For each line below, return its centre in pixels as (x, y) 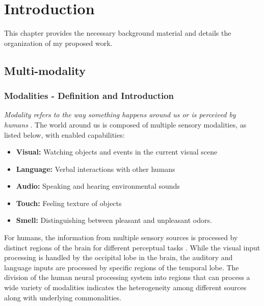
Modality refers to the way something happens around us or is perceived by (120, 114)
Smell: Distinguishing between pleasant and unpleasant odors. (114, 220)
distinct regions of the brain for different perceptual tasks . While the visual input (132, 247)
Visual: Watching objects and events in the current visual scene (117, 152)
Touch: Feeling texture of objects (69, 203)
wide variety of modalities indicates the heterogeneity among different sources (125, 287)
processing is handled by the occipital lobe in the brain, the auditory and (118, 257)
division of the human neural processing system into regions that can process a (127, 277)
